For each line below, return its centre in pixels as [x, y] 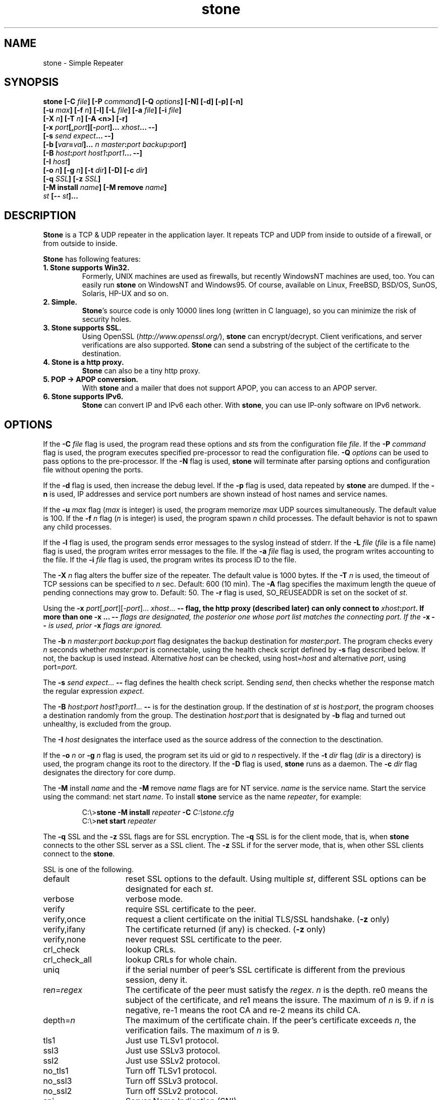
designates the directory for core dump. [109, 773]
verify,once [64, 919]
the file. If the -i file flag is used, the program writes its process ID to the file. [170, 560]
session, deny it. [156, 980]
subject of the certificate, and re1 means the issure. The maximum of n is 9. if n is [280, 1000]
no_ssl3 [58, 1081]
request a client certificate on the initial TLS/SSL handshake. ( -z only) [257, 919]
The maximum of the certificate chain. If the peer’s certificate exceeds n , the [271, 1020]
